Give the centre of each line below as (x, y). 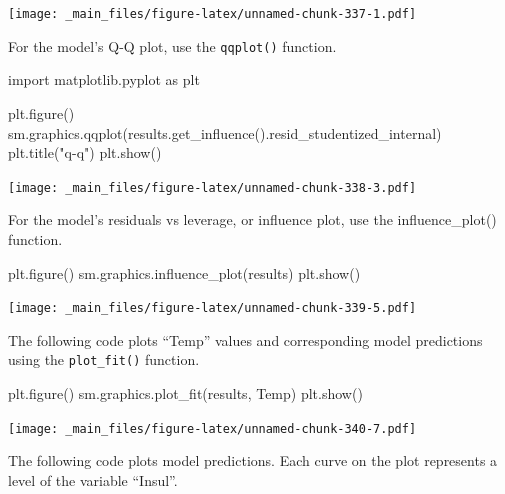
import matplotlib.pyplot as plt (104, 79)
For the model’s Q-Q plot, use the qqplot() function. (172, 45)
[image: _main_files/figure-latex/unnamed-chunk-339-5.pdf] (212, 308)
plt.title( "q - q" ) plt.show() (85, 152)
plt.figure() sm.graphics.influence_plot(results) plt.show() (184, 272)
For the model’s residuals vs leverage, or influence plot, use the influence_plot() (252, 219)
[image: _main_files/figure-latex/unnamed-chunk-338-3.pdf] (212, 187)
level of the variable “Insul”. (93, 479)
